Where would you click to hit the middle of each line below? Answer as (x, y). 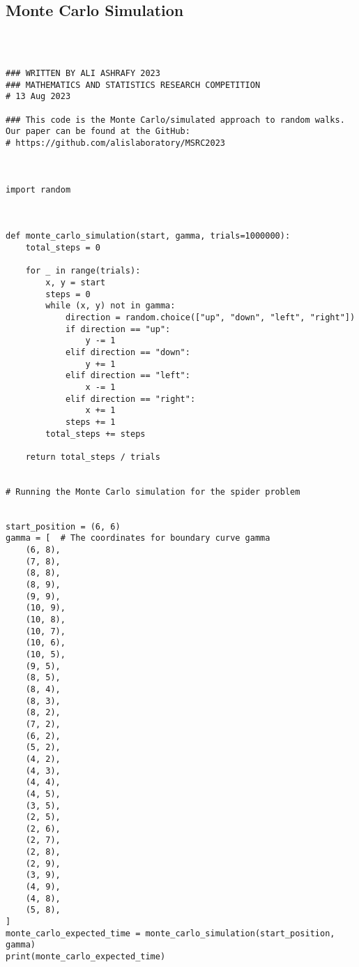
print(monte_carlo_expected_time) (86, 957)
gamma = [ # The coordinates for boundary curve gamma (138, 538)
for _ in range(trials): (83, 271)
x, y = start (76, 282)
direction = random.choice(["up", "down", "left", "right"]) (210, 317)
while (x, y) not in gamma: (110, 306)
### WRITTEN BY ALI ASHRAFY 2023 (83, 74)
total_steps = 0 (63, 248)
